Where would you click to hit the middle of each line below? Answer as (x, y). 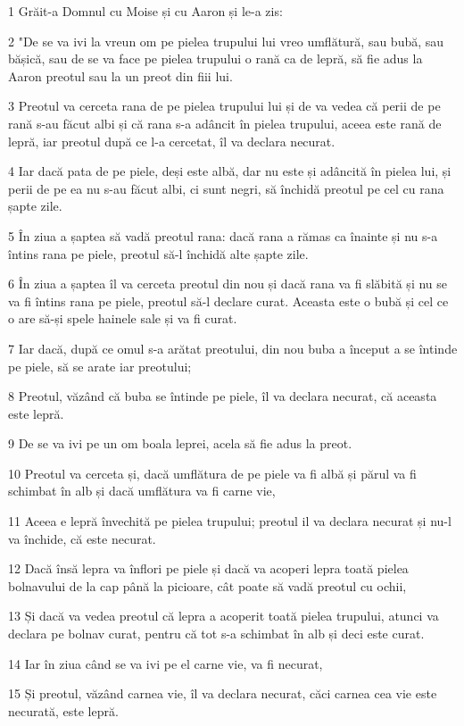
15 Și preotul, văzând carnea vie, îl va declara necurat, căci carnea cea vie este (223, 693)
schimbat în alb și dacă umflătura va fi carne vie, (142, 491)
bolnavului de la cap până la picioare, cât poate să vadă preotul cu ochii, (207, 585)
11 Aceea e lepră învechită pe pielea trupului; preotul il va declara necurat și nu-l (230, 521)
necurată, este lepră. (63, 710)
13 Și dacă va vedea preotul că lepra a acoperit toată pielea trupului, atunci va (224, 616)
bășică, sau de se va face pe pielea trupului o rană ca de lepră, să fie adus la (215, 58)
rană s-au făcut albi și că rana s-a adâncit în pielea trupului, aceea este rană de (225, 123)
